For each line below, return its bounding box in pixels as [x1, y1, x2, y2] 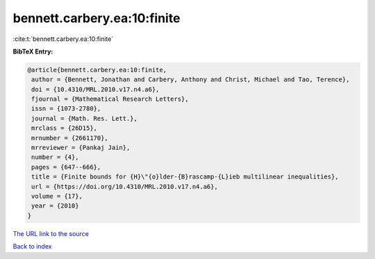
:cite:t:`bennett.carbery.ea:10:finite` [12, 35, 114, 43]
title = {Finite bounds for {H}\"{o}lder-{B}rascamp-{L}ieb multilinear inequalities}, [31, 173, 340, 181]
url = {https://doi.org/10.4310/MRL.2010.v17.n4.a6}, [31, 183, 218, 190]
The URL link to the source [12, 229, 90, 237]
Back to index [12, 242, 52, 251]
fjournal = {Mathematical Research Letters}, [31, 95, 189, 103]
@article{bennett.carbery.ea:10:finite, [27, 66, 167, 74]
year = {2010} [31, 202, 79, 210]
